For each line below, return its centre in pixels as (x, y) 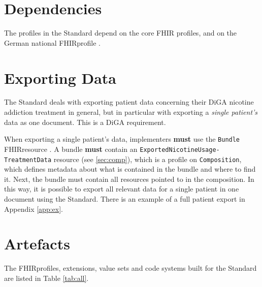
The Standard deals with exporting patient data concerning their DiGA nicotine (129, 102)
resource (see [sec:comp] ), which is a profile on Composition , (148, 159)
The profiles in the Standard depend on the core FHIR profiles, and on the (121, 33)
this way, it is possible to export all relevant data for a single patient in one (122, 189)
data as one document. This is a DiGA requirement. (85, 122)
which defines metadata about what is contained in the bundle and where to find (130, 169)
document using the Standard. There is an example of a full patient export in (125, 198)
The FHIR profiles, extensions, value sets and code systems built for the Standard (130, 268)
